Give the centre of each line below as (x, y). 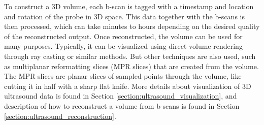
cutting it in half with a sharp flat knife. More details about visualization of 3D (128, 86)
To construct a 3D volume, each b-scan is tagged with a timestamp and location (129, 6)
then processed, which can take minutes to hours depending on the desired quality (132, 26)
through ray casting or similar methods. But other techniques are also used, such (130, 56)
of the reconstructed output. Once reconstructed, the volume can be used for (123, 36)
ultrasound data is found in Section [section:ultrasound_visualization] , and (121, 96)
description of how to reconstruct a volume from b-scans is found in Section (122, 105)
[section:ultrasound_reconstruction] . (60, 116)
